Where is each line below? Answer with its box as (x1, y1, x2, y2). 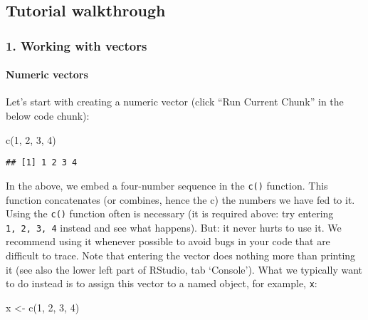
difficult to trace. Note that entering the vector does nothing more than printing (6, 248, 356, 263)
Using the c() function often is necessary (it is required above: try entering (6, 206, 334, 221)
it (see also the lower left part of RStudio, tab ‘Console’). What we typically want (6, 262, 362, 277)
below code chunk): (6, 108, 90, 123)
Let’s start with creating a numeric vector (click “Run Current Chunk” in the (6, 94, 344, 109)
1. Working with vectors (6, 36, 147, 54)
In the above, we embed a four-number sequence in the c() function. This (6, 177, 328, 192)
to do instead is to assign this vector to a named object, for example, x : (6, 276, 317, 291)
